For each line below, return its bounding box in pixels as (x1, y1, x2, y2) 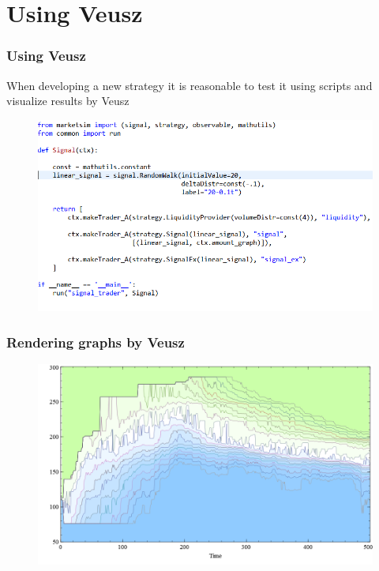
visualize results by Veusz (6, 92, 129, 109)
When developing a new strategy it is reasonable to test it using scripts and (6, 77, 373, 93)
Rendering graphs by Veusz (6, 332, 185, 351)
